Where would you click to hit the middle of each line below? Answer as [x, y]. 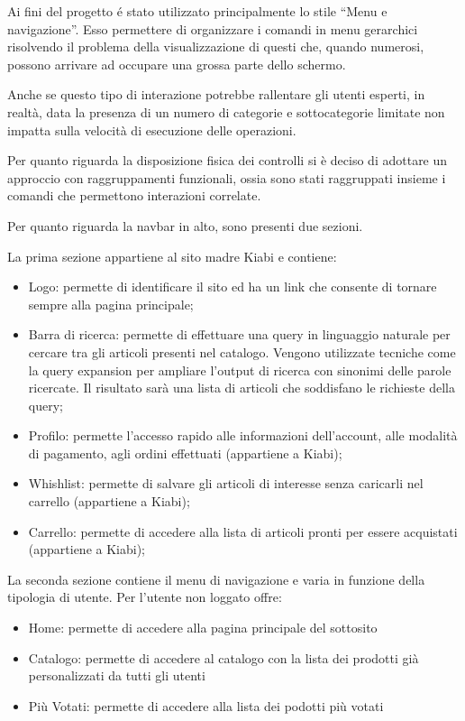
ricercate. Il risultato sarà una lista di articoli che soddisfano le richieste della [242, 388]
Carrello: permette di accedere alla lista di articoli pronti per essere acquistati [243, 531]
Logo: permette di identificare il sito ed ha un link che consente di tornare [232, 287]
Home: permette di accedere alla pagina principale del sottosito [203, 628]
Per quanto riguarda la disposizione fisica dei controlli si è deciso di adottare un [228, 160]
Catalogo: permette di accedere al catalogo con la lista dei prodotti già [223, 657]
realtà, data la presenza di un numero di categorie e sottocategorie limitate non [226, 111]
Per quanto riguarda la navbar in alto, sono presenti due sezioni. [185, 225]
